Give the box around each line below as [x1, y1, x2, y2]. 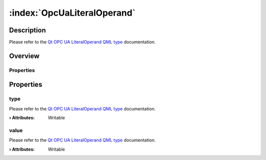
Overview [9, 52, 40, 60]
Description [9, 26, 46, 34]
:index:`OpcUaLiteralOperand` [9, 7, 135, 18]
